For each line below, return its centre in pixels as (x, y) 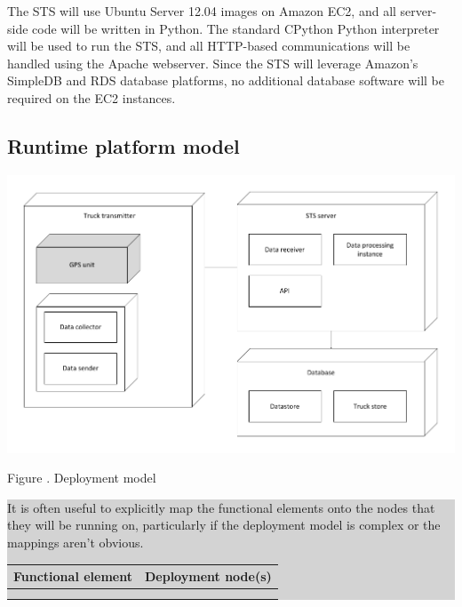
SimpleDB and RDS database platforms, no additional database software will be (226, 80)
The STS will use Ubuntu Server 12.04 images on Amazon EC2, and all (202, 11)
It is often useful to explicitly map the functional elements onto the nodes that (221, 507)
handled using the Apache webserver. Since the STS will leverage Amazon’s (213, 63)
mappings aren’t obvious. (76, 542)
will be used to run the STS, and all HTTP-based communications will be (209, 46)
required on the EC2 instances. (92, 97)
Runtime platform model (123, 145)
